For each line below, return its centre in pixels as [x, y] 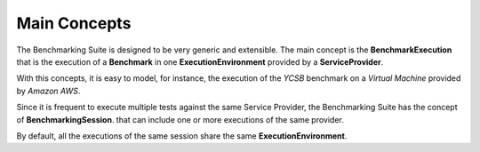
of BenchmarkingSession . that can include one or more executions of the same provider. [180, 119]
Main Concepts [74, 23]
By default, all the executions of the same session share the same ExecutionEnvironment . [182, 136]
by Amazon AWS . [48, 91]
